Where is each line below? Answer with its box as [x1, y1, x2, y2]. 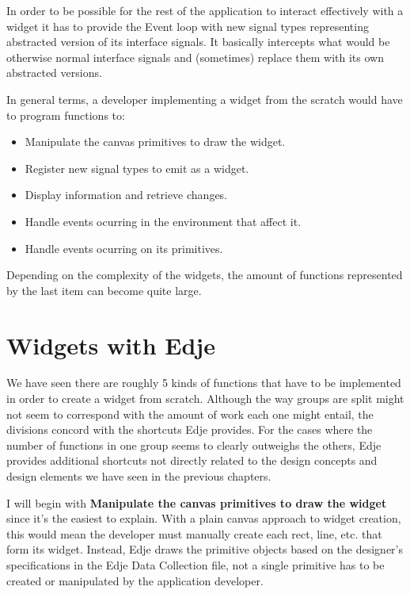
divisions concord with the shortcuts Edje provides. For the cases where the [6, 421, 373, 438]
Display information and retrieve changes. [25, 186, 228, 203]
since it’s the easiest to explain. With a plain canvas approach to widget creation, [6, 510, 401, 527]
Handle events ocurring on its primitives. [25, 240, 223, 256]
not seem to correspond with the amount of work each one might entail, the [6, 405, 374, 422]
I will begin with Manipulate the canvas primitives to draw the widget [6, 494, 387, 511]
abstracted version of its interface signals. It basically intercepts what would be [6, 33, 390, 50]
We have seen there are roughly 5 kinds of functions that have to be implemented [6, 374, 401, 391]
